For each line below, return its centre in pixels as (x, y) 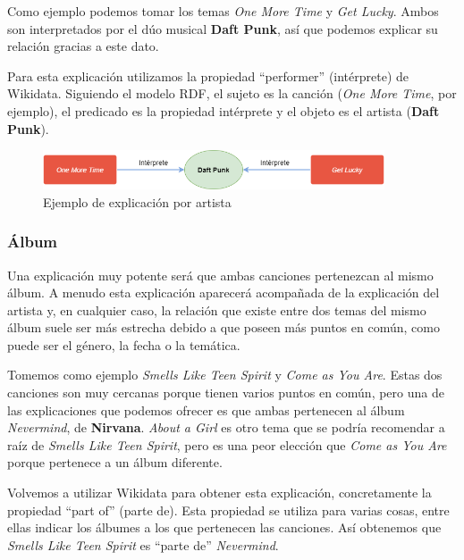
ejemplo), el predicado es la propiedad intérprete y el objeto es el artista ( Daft (224, 110)
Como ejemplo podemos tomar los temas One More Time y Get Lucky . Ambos (223, 11)
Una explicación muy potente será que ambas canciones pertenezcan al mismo (220, 275)
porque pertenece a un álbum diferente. (115, 462)
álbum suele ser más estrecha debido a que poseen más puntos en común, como (224, 327)
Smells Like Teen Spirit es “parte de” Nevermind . (143, 544)
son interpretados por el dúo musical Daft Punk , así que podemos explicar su (223, 28)
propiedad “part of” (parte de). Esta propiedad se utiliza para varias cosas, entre (228, 510)
